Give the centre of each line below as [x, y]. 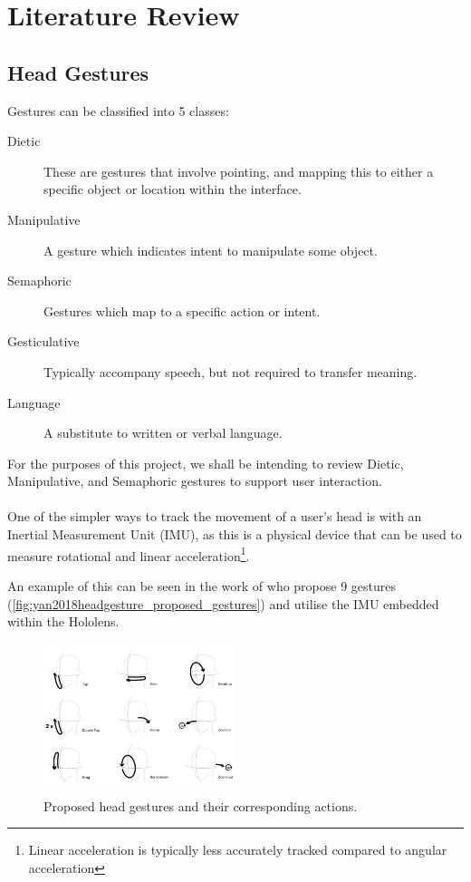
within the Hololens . [63, 621]
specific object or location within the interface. [173, 189]
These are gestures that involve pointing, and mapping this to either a [239, 171]
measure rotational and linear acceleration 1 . [129, 554]
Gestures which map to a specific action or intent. [182, 310]
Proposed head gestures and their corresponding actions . [201, 805]
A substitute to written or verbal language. [163, 433]
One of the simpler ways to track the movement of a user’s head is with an [215, 516]
